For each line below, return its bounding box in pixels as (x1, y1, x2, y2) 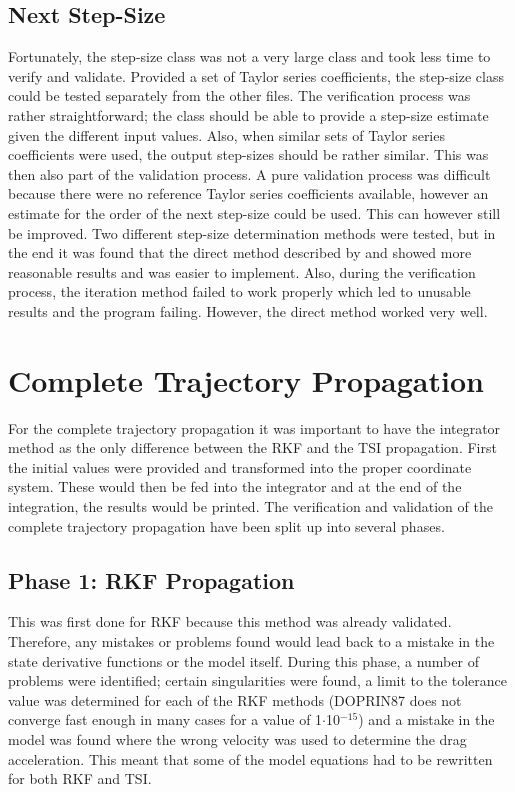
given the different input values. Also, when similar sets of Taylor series (8, 124, 445, 145)
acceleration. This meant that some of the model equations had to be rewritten (8, 748, 493, 769)
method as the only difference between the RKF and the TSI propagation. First (8, 437, 497, 458)
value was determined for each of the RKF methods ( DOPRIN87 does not (8, 689, 462, 710)
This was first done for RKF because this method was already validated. (8, 611, 452, 632)
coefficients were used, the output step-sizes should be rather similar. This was (8, 144, 489, 165)
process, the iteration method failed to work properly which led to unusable (8, 281, 471, 302)
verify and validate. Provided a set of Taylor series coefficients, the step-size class (8, 65, 504, 86)
